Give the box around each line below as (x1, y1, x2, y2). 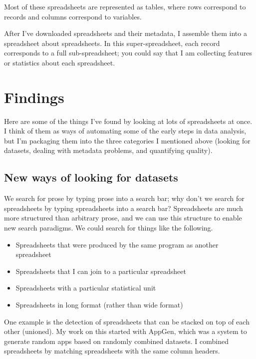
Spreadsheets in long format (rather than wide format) (15, 299, 183, 310)
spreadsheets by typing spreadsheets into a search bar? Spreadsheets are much (4, 202, 243, 213)
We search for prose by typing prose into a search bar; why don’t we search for (4, 193, 245, 203)
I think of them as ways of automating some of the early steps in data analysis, (4, 125, 247, 136)
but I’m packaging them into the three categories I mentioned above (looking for (4, 135, 251, 145)
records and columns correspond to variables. (4, 11, 142, 21)
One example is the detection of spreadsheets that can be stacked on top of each (4, 316, 250, 326)
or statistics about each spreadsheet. (4, 57, 115, 67)
